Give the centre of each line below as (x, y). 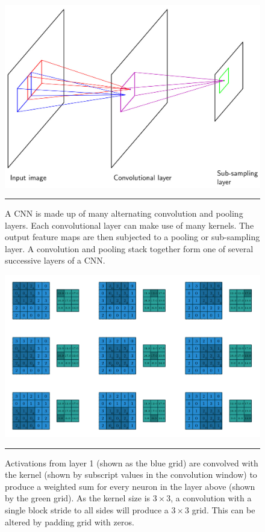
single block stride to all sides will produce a (87, 510)
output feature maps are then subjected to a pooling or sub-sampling (132, 237)
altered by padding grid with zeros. (70, 521)
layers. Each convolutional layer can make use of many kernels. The (129, 225)
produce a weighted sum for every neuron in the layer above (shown (130, 486)
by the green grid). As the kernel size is (78, 498)
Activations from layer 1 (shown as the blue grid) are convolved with (132, 462)
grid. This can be (223, 510)
